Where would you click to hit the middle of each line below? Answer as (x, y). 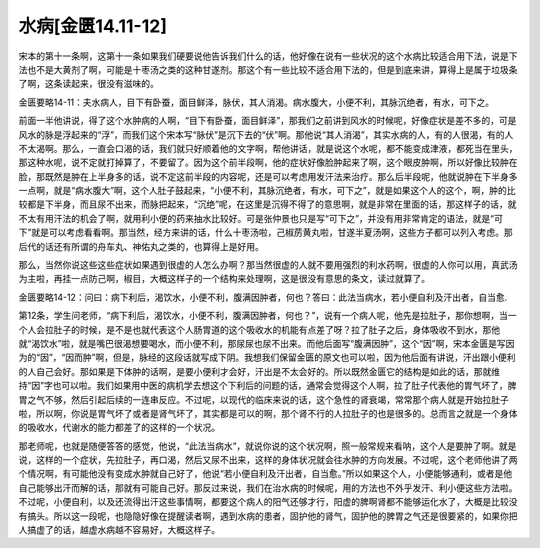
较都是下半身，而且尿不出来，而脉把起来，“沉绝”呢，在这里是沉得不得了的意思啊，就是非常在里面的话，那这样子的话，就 (267, 204)
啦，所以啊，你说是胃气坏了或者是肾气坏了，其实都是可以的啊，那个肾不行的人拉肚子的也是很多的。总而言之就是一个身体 (268, 413)
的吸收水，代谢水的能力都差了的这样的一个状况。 (119, 427)
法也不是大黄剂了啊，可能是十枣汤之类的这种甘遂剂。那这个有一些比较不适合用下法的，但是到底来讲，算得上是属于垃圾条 (268, 69)
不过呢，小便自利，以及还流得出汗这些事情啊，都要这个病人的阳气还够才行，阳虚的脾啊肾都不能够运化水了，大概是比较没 (268, 502)
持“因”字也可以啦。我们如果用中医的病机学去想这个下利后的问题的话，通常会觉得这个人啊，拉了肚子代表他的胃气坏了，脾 (267, 386)
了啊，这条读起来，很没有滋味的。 (88, 84)
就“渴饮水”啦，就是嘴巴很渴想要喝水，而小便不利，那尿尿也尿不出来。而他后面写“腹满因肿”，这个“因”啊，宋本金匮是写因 (266, 343)
